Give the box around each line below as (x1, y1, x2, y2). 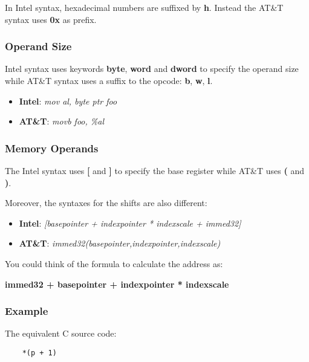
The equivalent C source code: (5, 327, 117, 340)
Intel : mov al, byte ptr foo (19, 94, 117, 107)
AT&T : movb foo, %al (19, 115, 104, 128)
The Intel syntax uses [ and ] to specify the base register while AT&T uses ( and (5, 164, 304, 176)
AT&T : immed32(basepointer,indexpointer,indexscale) (19, 237, 221, 250)
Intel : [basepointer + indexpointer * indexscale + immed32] (19, 216, 241, 229)
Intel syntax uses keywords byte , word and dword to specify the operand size (5, 62, 299, 75)
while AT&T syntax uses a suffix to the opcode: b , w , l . (5, 74, 213, 86)
